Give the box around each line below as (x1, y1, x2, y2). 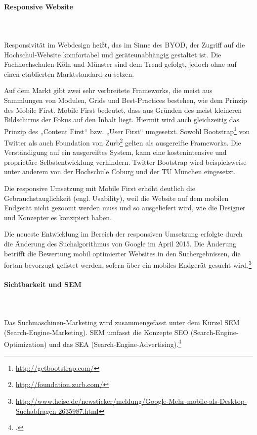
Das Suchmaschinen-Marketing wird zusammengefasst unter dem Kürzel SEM (4, 317, 240, 328)
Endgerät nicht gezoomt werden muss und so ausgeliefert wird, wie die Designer (4, 202, 246, 213)
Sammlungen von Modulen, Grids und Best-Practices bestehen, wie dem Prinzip (4, 95, 247, 105)
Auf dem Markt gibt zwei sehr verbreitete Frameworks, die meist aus (4, 85, 213, 96)
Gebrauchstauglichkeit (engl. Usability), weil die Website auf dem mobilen (4, 193, 229, 203)
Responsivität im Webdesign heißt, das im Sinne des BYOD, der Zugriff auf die (4, 39, 245, 49)
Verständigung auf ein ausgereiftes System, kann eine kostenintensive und (4, 147, 227, 157)
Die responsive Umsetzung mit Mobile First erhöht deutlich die (4, 183, 195, 193)
